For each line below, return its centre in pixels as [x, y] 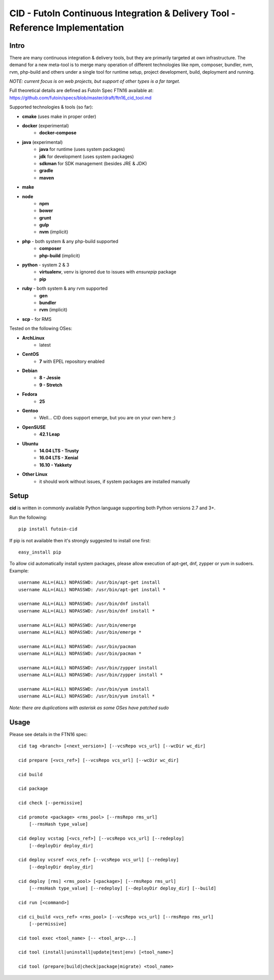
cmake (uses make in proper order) [59, 116]
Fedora [30, 394]
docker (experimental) [46, 126]
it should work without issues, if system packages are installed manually [115, 481]
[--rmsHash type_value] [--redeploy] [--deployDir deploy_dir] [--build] [123, 888]
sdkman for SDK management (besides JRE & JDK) [93, 163]
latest [45, 345]
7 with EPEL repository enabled [72, 361]
